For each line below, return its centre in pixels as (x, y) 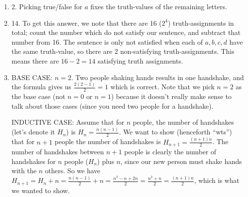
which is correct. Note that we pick (163, 87)
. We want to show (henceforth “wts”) (176, 132)
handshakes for (33, 161)
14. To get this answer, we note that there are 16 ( (87, 23)
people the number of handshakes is (108, 141)
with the (24, 171)
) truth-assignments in (201, 23)
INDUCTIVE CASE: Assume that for (68, 122)
